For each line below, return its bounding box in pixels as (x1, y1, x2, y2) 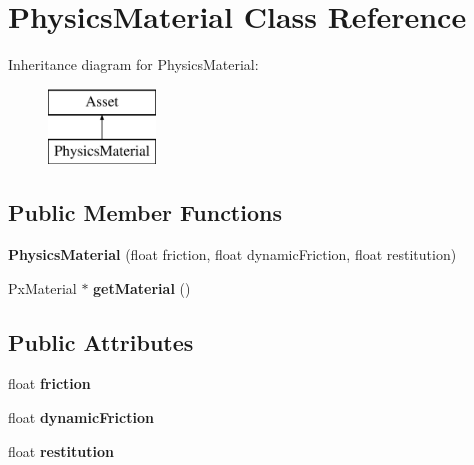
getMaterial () (93, 277, 191, 298)
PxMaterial (8, 277, 77, 298)
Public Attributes (8, 326, 194, 357)
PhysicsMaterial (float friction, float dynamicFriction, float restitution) (8, 244, 457, 265)
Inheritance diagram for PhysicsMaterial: (8, 54, 259, 75)
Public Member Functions (8, 197, 282, 228)
